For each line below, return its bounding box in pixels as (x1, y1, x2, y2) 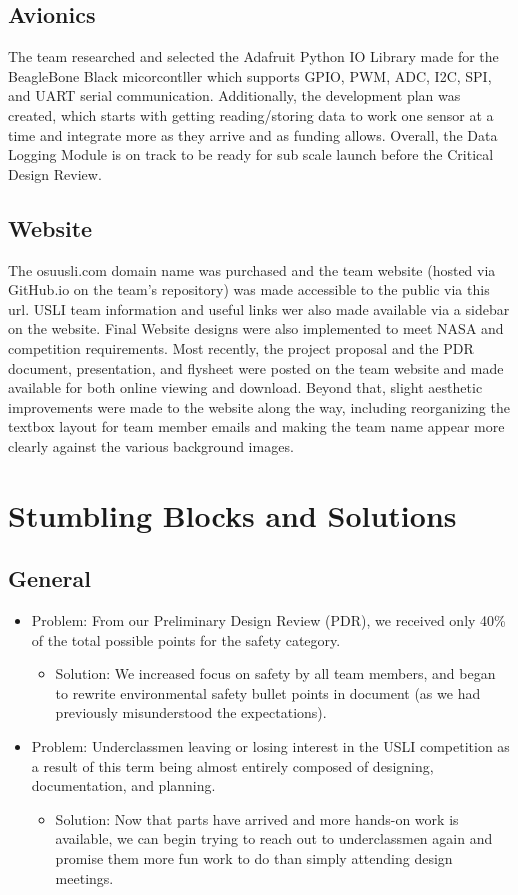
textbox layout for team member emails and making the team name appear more (8, 416, 505, 437)
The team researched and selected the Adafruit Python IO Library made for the (8, 46, 499, 67)
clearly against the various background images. (8, 435, 294, 456)
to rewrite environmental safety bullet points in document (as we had (55, 682, 481, 703)
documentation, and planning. (31, 775, 216, 796)
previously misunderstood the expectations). (55, 702, 327, 723)
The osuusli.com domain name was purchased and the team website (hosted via (8, 259, 496, 280)
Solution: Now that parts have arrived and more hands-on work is (55, 808, 459, 829)
